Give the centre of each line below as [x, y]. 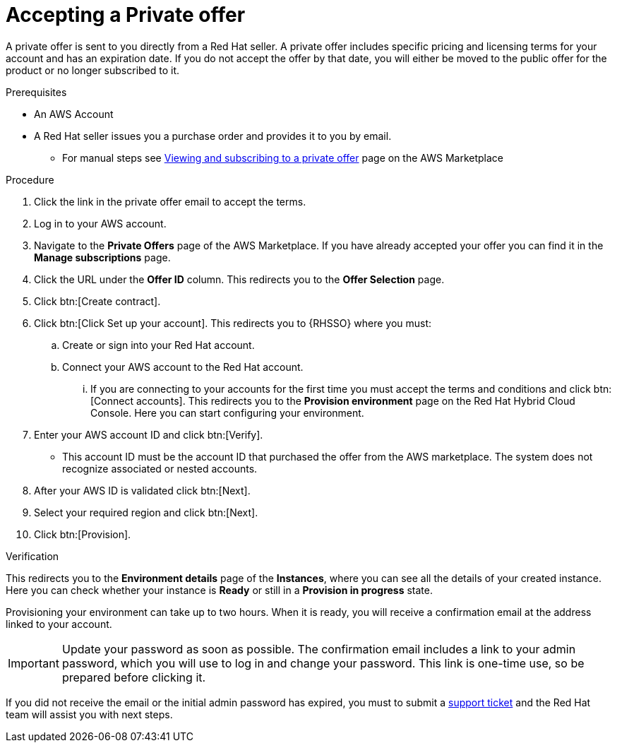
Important [34, 663]
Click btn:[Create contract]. [97, 301]
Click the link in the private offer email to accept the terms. [170, 201]
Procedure [30, 179]
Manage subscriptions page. [102, 257]
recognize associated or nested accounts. [160, 468]
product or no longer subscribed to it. [93, 70]
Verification [32, 556]
